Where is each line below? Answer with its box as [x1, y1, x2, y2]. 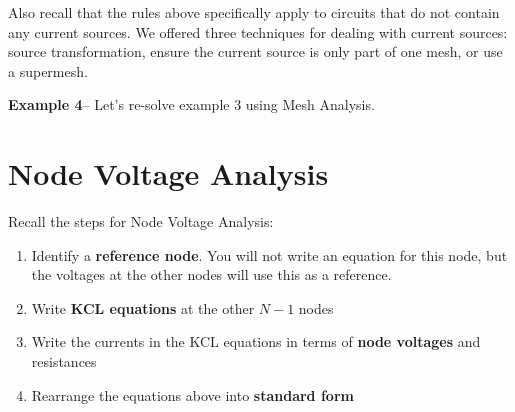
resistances [31, 351, 97, 372]
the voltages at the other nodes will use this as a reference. [31, 264, 392, 285]
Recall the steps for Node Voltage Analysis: [8, 211, 274, 232]
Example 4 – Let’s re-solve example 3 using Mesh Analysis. [8, 94, 375, 115]
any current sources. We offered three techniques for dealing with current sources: [8, 21, 508, 42]
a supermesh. [8, 60, 88, 81]
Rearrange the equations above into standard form [31, 384, 354, 405]
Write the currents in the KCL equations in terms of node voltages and [31, 331, 481, 352]
